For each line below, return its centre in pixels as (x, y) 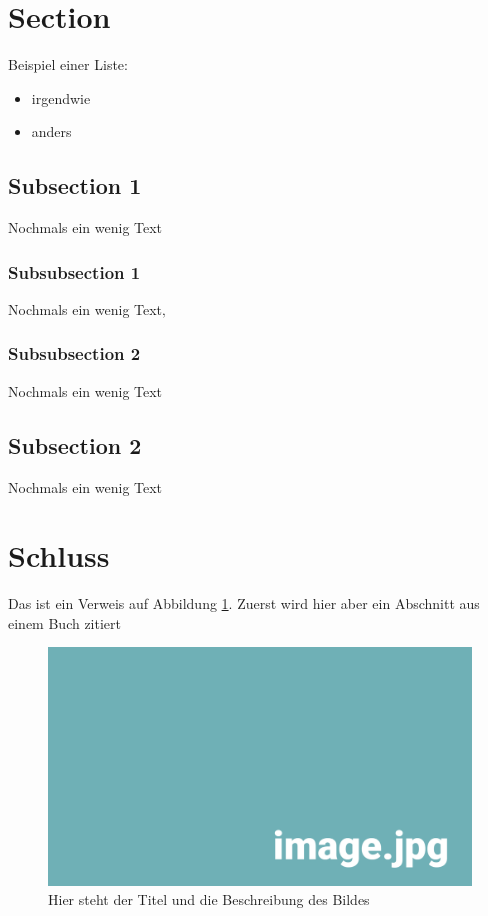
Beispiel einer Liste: (68, 64)
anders (51, 131)
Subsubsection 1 (74, 271)
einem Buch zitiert (64, 622)
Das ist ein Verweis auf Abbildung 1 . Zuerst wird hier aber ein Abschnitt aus (244, 603)
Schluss (59, 555)
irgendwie (61, 97)
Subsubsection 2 (74, 353)
